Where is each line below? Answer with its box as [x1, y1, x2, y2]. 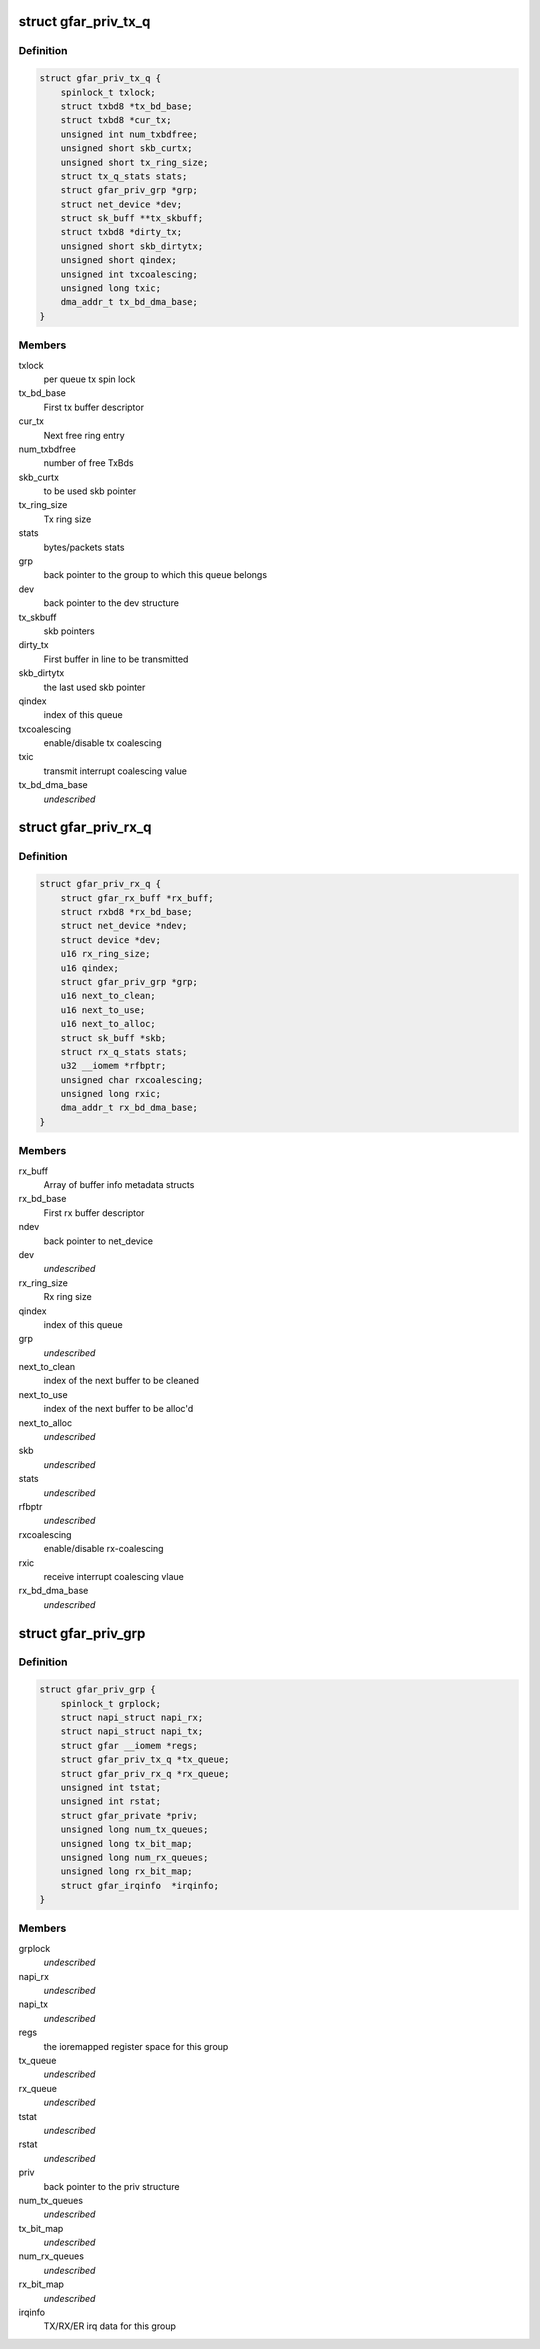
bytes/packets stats [43, 541, 125, 553]
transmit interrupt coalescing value [43, 765, 187, 777]
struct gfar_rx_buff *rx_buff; [60, 892, 214, 904]
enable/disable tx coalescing [43, 737, 162, 749]
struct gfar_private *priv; [60, 1810, 199, 1821]
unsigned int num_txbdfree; [60, 128, 199, 140]
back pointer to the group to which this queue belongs [43, 569, 268, 581]
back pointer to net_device [43, 1235, 154, 1247]
